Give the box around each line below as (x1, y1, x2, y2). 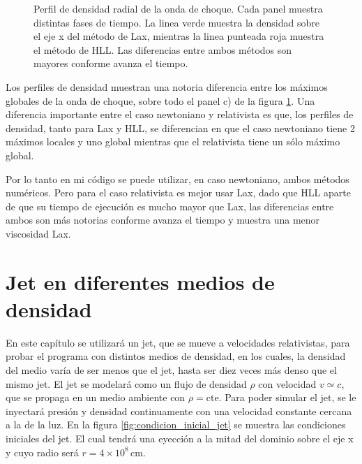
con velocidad (258, 376, 317, 391)
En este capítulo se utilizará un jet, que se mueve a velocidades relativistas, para (6, 335, 350, 349)
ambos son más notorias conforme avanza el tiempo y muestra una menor (6, 212, 320, 227)
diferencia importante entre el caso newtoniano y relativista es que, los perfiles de (6, 107, 354, 122)
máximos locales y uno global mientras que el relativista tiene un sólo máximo (6, 134, 340, 149)
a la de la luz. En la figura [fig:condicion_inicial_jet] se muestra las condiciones (6, 417, 346, 432)
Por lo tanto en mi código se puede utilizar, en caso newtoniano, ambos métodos (6, 171, 349, 186)
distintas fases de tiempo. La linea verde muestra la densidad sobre (33, 15, 319, 29)
